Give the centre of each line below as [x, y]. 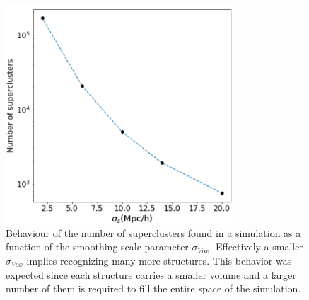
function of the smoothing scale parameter [97, 247]
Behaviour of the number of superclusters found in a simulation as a [153, 232]
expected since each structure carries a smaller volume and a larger [151, 274]
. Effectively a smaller [256, 247]
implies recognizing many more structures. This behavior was [159, 260]
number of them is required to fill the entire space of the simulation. [153, 288]
